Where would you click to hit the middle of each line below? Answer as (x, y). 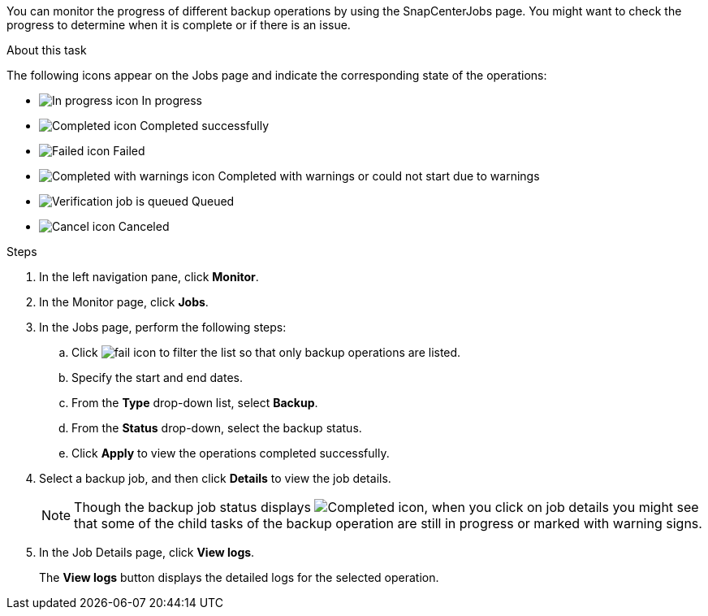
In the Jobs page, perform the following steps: (163, 327)
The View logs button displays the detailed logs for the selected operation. (239, 577)
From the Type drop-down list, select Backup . (195, 403)
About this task (47, 50)
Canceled (144, 226)
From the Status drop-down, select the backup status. (217, 428)
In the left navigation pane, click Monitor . (149, 277)
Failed (129, 151)
